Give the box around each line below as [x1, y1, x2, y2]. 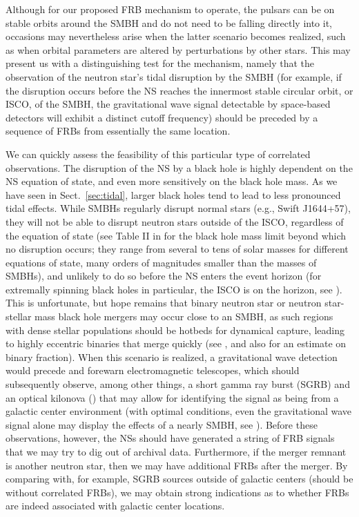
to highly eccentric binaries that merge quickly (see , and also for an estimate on [6, 336, 347, 351]
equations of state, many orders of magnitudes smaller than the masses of [6, 255, 317, 269]
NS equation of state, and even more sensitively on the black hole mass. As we [6, 174, 338, 188]
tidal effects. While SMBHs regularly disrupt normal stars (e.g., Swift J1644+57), [6, 201, 351, 215]
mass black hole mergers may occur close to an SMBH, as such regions [35, 309, 333, 324]
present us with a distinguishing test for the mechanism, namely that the [6, 56, 314, 70]
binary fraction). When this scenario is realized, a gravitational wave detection [6, 349, 338, 364]
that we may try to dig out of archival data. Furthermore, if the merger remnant [6, 445, 347, 458]
